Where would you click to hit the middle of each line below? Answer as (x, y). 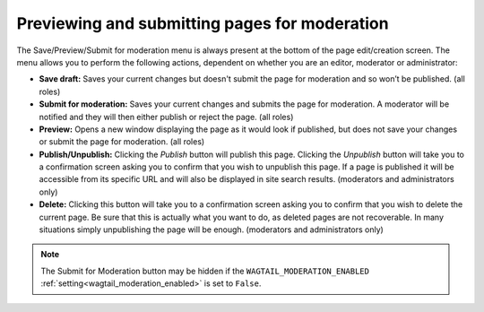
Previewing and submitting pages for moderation (203, 23)
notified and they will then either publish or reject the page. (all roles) (166, 117)
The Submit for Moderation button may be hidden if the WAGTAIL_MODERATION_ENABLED (205, 271)
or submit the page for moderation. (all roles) (122, 142)
